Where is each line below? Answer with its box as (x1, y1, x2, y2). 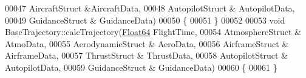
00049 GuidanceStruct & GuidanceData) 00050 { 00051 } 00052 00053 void (5, 13, 285, 26)
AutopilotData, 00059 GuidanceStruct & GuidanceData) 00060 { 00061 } (5, 60, 277, 73)
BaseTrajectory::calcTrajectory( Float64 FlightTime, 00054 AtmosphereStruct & (5, 25, 301, 38)
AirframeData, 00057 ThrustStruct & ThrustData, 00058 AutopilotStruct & (5, 49, 288, 62)
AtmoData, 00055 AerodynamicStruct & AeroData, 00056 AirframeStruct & (5, 37, 289, 50)
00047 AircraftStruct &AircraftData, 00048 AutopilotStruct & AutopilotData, (5, 2, 295, 14)
